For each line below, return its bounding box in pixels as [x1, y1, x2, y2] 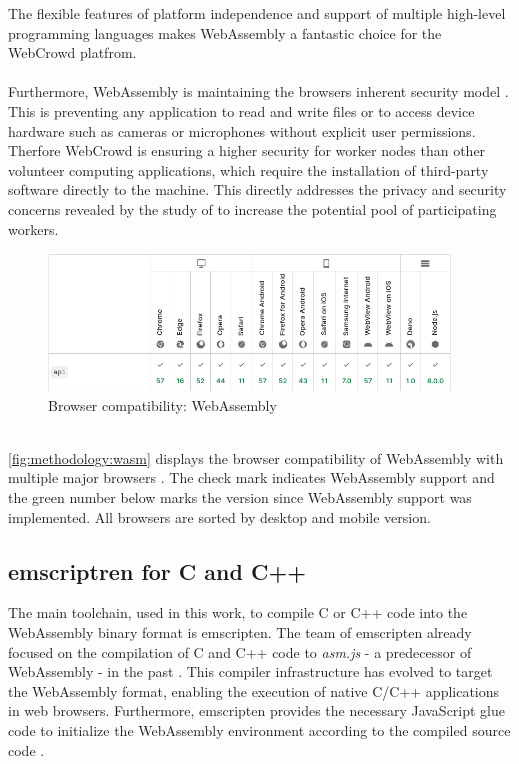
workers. [8, 218, 59, 239]
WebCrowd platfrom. [8, 42, 137, 63]
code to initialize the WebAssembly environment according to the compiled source [8, 719, 511, 740]
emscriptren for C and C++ [8, 555, 306, 586]
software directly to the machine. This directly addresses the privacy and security [8, 179, 507, 200]
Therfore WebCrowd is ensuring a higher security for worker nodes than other [8, 140, 486, 161]
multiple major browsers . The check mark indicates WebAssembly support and [8, 467, 495, 488]
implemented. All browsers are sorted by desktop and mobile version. [8, 506, 431, 527]
